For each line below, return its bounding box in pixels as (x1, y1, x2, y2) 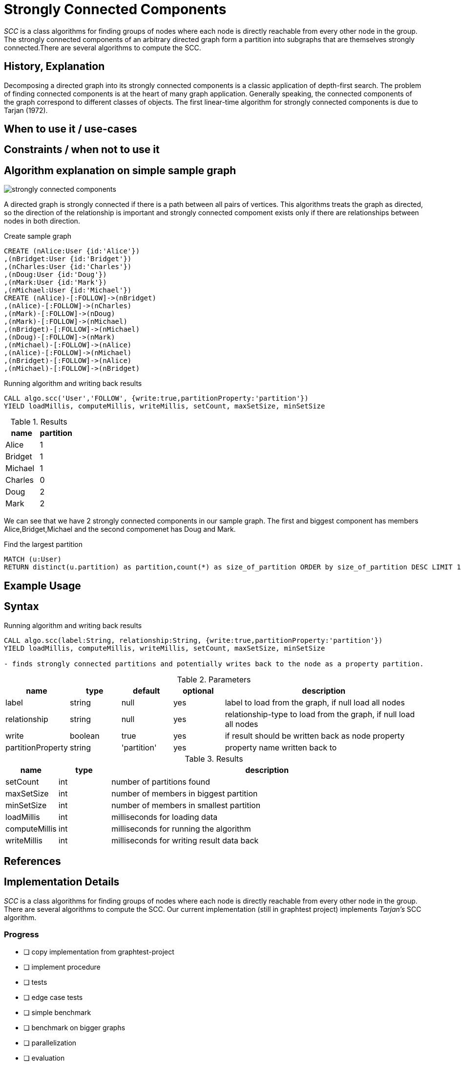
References (4, 855, 61, 867)
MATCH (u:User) (4, 555, 62, 564)
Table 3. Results (185, 753, 243, 764)
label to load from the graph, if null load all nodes (225, 697, 405, 707)
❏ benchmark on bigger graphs (23, 1023, 126, 1032)
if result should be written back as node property (225, 730, 405, 741)
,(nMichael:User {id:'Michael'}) (4, 286, 132, 295)
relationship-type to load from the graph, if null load (225, 709, 415, 719)
